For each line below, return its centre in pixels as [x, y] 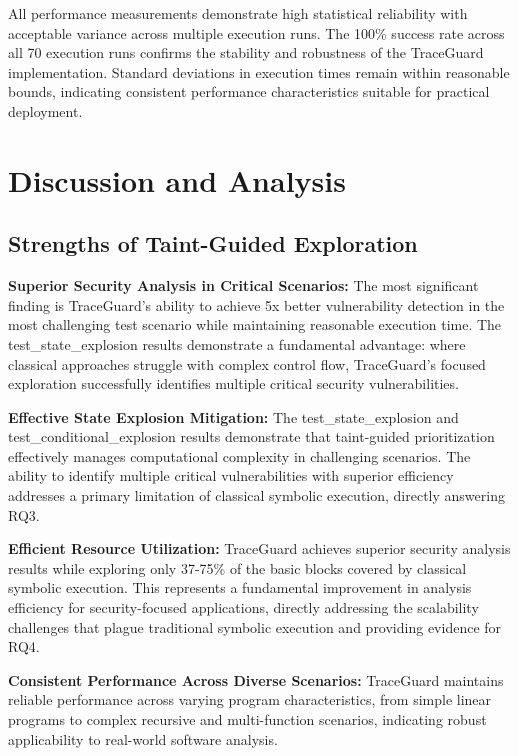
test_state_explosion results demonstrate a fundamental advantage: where [237, 343]
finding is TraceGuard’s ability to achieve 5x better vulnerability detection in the [256, 304]
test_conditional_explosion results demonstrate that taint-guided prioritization [251, 436]
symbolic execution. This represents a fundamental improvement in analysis [240, 587]
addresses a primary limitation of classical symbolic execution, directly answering [256, 495]
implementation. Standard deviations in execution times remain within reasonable [259, 71]
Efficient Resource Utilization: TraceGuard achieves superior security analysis [259, 548]
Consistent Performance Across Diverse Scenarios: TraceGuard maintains [256, 679]
